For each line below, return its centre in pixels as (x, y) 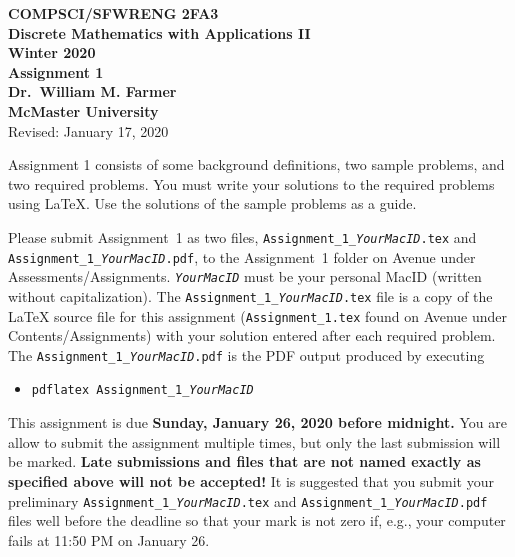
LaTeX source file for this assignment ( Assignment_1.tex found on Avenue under (258, 315)
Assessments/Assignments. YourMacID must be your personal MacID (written (245, 276)
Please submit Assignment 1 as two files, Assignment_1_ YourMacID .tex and (242, 236)
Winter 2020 (52, 52)
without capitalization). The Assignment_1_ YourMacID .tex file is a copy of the (250, 295)
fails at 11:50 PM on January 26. (109, 539)
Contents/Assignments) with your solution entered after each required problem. (252, 335)
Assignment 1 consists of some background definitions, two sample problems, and (256, 164)
